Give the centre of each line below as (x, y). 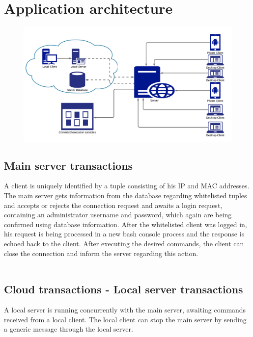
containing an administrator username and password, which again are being (118, 215)
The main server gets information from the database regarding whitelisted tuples (126, 195)
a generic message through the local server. (69, 329)
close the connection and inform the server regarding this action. (101, 253)
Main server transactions (69, 165)
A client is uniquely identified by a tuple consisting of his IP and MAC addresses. (127, 186)
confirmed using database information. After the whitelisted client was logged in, (126, 224)
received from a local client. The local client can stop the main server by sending (125, 319)
